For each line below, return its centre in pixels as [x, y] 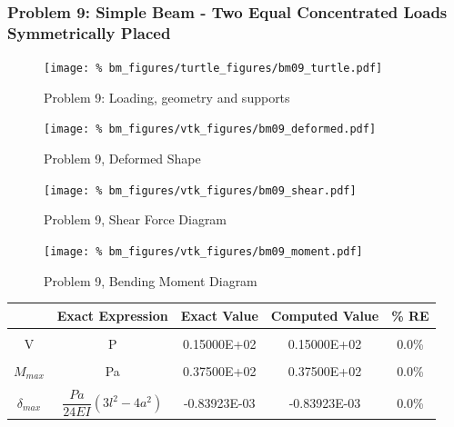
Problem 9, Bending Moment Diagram [151, 280]
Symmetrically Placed [89, 32]
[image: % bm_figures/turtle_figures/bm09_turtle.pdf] [213, 69]
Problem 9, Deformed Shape [122, 159]
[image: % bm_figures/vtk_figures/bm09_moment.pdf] [203, 251]
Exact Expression [112, 315]
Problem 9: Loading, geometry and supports [167, 97]
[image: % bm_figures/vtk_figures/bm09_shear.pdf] [200, 190]
